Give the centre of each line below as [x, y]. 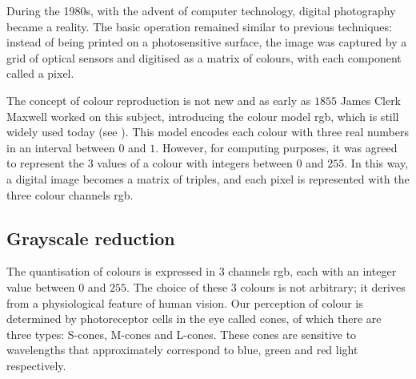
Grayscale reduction [91, 238]
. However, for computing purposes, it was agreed [276, 147]
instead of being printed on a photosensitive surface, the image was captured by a [207, 42]
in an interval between [61, 147]
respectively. [36, 365]
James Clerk [371, 100]
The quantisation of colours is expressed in [111, 271]
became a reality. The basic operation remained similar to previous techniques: [199, 26]
